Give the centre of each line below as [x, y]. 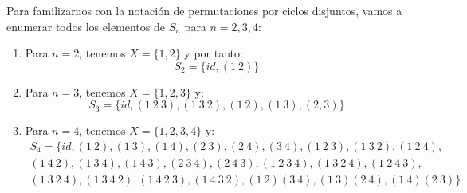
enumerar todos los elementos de [86, 26]
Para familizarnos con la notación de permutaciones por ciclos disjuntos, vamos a [204, 10]
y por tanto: [214, 53]
